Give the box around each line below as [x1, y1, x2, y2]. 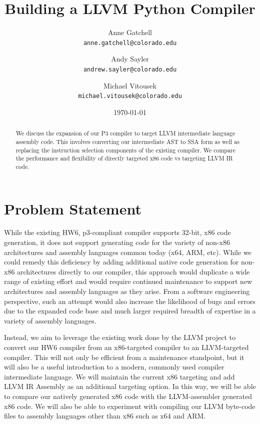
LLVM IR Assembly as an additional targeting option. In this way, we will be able [4, 381, 256, 391]
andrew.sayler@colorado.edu [83, 65, 177, 73]
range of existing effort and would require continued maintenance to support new [4, 276, 252, 286]
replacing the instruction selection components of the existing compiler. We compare [15, 145, 235, 154]
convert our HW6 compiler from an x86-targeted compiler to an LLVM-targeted [4, 342, 249, 352]
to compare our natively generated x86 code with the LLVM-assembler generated [4, 390, 252, 401]
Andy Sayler [111, 53, 149, 64]
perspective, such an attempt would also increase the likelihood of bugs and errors [4, 295, 255, 306]
